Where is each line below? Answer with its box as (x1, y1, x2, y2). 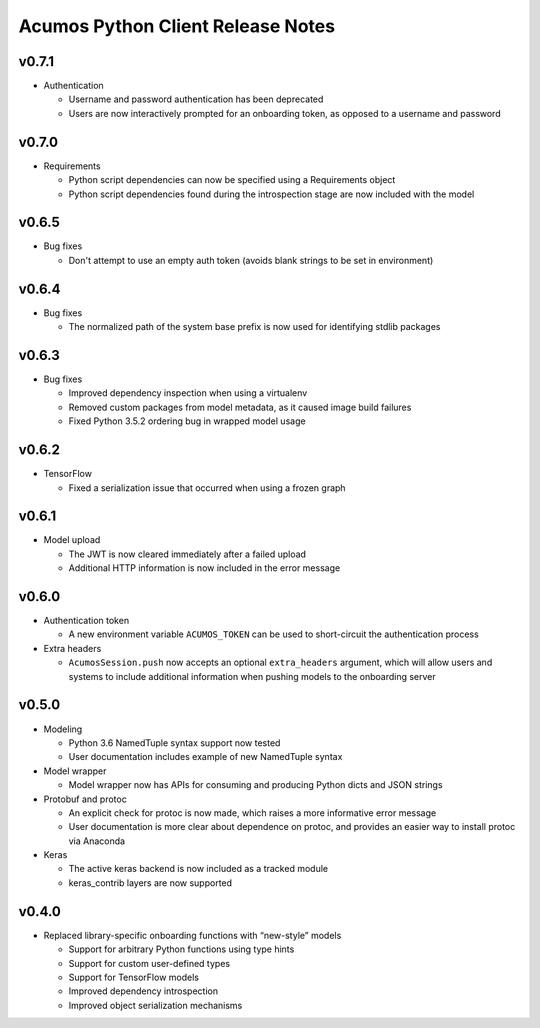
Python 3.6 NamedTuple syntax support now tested (68, 736, 281, 749)
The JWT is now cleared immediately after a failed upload (68, 548, 307, 560)
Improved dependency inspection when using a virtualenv (68, 387, 308, 399)
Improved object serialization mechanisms (68, 999, 243, 1011)
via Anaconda (68, 835, 125, 847)
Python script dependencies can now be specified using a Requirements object (68, 174, 396, 186)
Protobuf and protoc (43, 793, 127, 805)
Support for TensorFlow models (68, 971, 200, 983)
